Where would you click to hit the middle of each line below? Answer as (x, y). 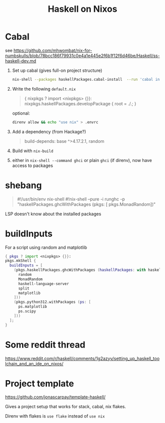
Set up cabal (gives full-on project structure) (57, 70)
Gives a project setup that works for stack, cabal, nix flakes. (66, 407)
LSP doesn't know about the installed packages (53, 214)
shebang (24, 185)
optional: (21, 113)
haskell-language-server (43, 284)
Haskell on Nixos (82, 9)
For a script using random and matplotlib (46, 247)
